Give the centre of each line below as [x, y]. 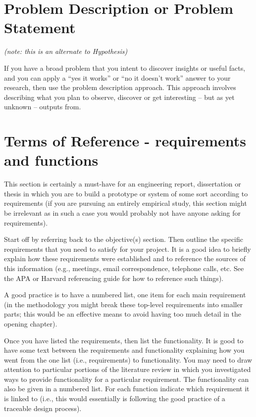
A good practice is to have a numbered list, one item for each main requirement [125, 295]
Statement [40, 27]
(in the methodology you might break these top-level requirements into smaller [124, 304]
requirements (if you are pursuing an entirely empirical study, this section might [126, 203]
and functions [51, 160]
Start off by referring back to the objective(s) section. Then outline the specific [124, 239]
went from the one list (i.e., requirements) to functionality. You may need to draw [128, 359]
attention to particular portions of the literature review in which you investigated [128, 369]
